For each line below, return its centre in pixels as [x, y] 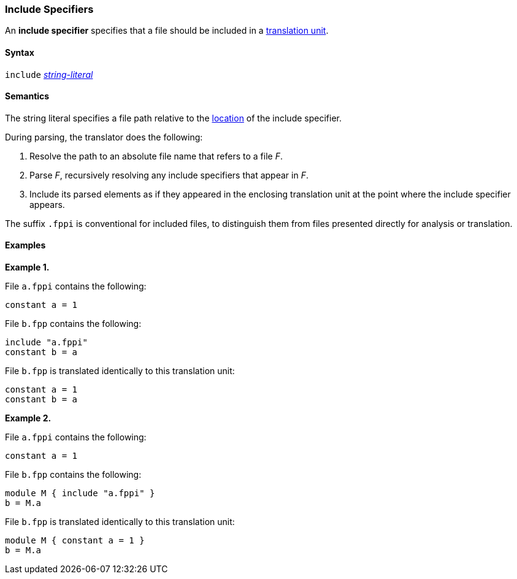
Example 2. [28, 418]
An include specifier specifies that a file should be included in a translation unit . [167, 31]
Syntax [20, 52]
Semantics [27, 96]
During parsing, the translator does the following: [104, 137]
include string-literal [49, 74]
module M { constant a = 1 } [75, 541]
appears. [47, 204]
